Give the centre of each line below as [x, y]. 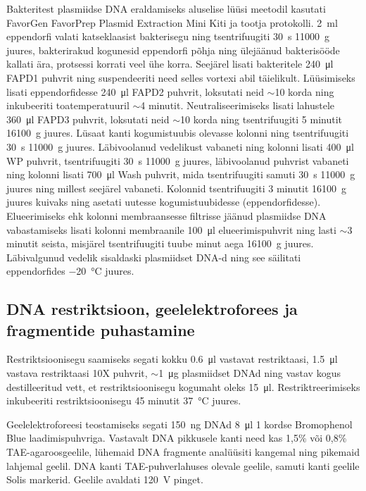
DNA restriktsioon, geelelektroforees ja [152, 309]
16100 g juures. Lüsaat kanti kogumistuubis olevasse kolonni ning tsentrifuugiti [178, 133]
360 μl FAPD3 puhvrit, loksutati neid [88, 119]
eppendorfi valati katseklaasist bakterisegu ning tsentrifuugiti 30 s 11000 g [168, 36]
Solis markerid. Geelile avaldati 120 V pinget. [105, 479]
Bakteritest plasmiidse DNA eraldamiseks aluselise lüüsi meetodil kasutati [166, 8]
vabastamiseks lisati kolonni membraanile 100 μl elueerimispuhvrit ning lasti [171, 229]
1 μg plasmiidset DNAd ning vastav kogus [250, 373]
